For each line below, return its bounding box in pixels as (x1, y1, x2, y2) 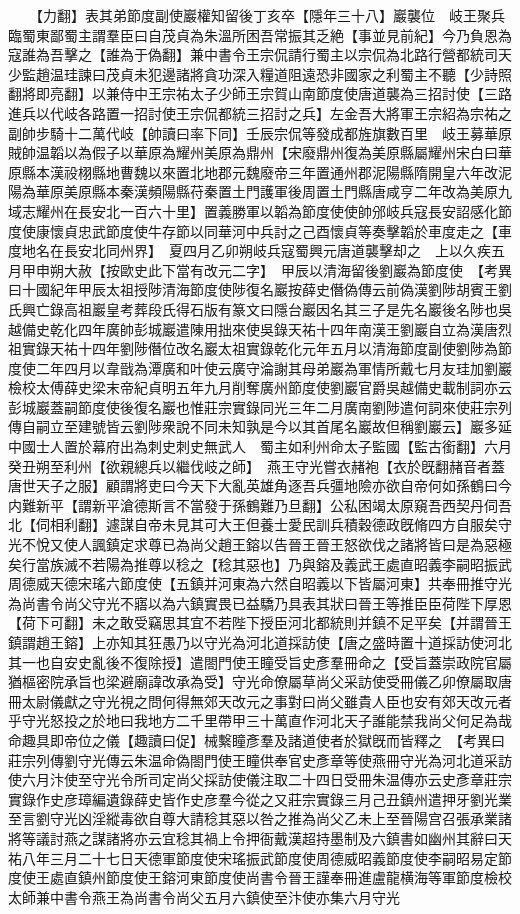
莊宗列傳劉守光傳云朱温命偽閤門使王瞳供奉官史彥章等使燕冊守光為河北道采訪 (8, 749, 512, 770)
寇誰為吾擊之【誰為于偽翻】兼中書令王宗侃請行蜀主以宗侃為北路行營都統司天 (8, 44, 512, 65)
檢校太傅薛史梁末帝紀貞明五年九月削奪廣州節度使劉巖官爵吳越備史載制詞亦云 (8, 377, 512, 398)
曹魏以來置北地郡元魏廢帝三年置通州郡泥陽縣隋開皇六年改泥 (119, 161, 512, 182)
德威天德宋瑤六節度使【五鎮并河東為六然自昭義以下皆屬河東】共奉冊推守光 (21, 573, 512, 594)
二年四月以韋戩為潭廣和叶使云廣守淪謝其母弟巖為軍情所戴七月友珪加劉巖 (35, 357, 512, 378)
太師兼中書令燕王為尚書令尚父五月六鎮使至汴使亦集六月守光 (8, 886, 400, 907)
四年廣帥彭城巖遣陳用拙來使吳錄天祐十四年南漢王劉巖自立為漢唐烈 (77, 318, 512, 339)
